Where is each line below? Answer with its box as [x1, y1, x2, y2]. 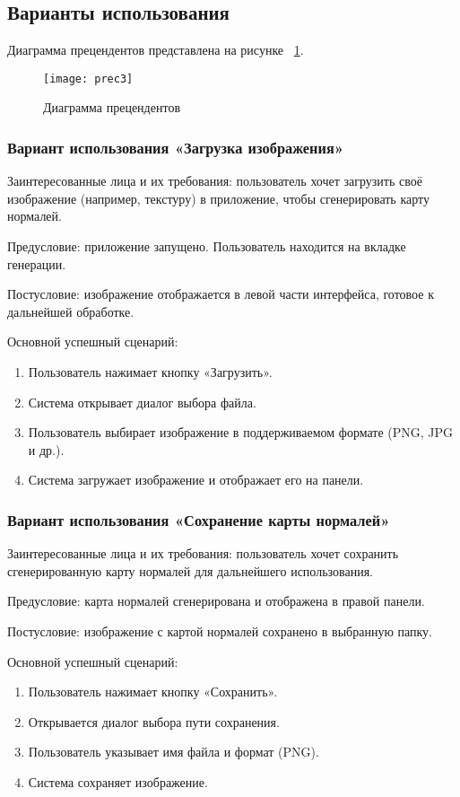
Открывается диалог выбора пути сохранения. [28, 712, 280, 731]
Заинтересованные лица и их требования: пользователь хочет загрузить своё [7, 171, 422, 190]
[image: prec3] [43, 72, 134, 85]
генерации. [7, 254, 66, 273]
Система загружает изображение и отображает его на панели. [28, 470, 364, 489]
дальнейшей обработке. [7, 302, 135, 320]
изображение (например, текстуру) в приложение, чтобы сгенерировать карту [7, 188, 430, 207]
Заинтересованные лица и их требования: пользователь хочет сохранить [7, 544, 399, 563]
